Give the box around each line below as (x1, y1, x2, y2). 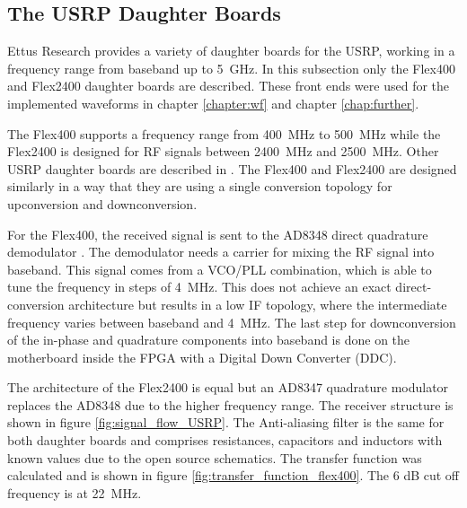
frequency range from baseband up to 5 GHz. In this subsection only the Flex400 (7, 58, 455, 77)
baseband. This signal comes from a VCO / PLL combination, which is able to (7, 259, 432, 278)
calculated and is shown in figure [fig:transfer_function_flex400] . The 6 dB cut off (7, 466, 460, 485)
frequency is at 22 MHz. (7, 483, 142, 502)
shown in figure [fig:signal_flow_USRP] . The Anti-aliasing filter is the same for (7, 413, 445, 432)
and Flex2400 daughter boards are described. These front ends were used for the (7, 76, 450, 95)
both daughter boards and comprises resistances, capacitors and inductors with (7, 431, 443, 450)
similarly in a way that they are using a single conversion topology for (7, 177, 392, 196)
